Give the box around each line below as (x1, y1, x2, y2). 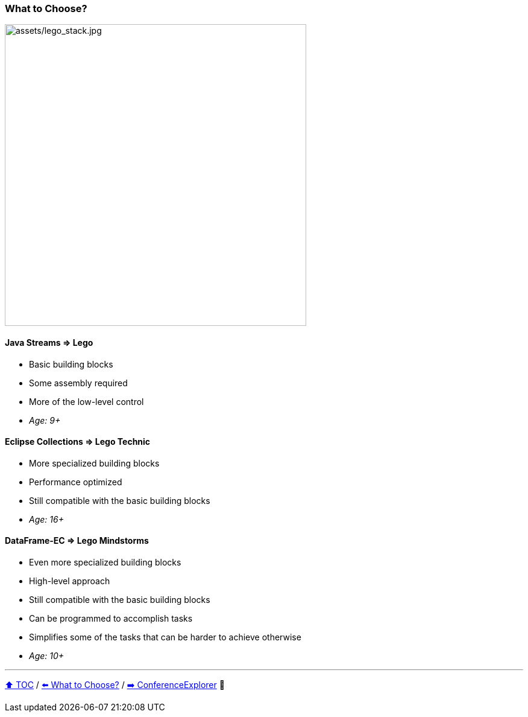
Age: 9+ (29, 415, 61, 425)
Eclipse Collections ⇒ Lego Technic (5, 436, 151, 447)
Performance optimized (29, 476, 122, 487)
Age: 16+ (29, 514, 64, 524)
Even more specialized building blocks (29, 557, 181, 568)
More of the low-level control (29, 396, 144, 407)
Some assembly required (29, 377, 128, 388)
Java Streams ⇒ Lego (5, 337, 93, 348)
